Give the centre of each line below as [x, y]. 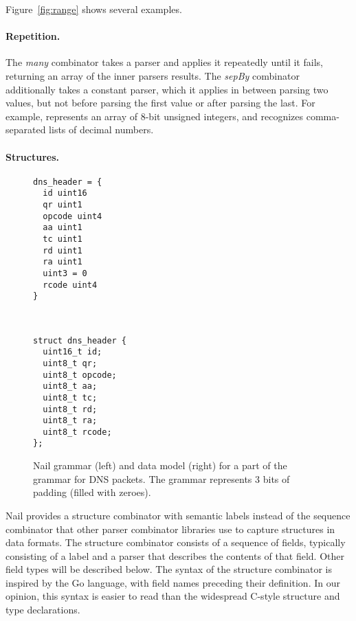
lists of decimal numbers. [101, 129]
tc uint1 [63, 239]
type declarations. [43, 610]
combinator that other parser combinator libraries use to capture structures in [170, 529]
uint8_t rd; [70, 409]
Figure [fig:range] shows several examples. [94, 9]
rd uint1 [63, 250]
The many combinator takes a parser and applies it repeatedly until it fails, [164, 62]
